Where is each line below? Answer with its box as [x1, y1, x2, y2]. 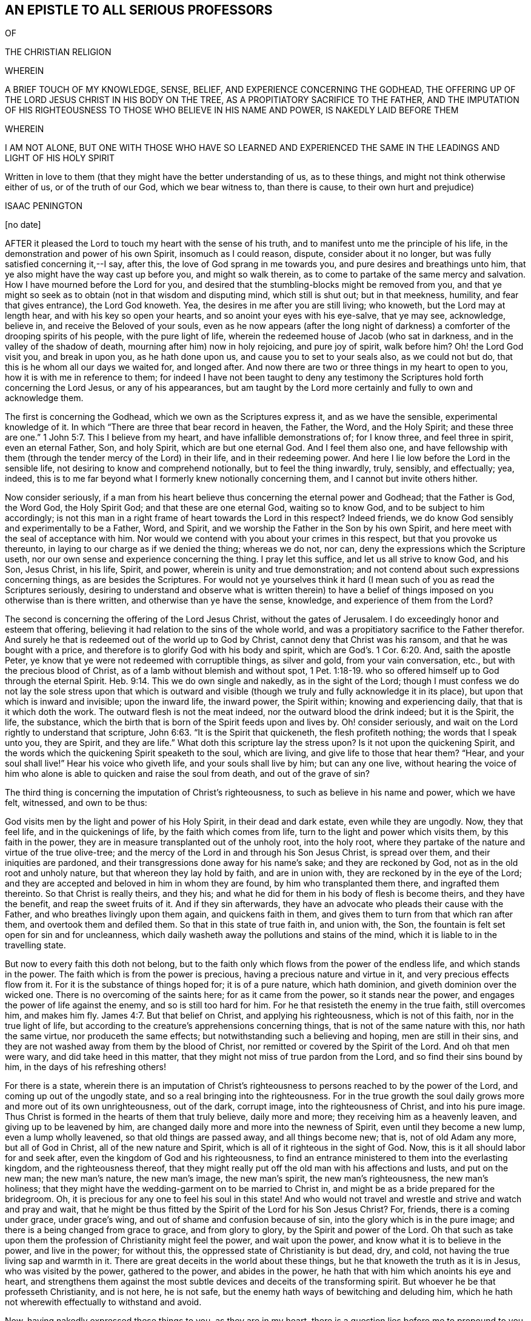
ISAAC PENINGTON [5, 201, 83, 211]
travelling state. [5, 940, 66, 951]
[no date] [5, 219, 41, 230]
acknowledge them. [5, 393, 84, 404]
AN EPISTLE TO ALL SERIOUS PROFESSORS [5, 2, 273, 18]
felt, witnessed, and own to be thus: [5, 797, 147, 808]
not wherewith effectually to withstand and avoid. [5, 1297, 202, 1308]
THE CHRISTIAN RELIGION [5, 47, 112, 58]
